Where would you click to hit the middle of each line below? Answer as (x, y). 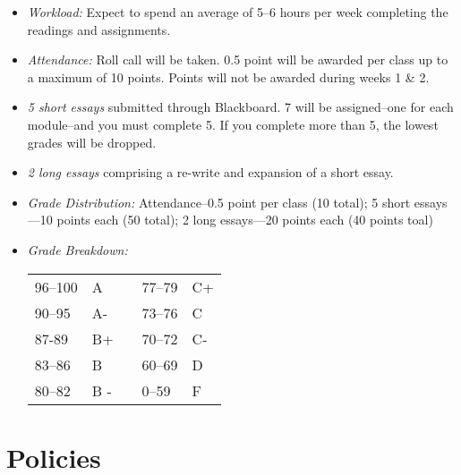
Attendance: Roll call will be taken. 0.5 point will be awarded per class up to (238, 59)
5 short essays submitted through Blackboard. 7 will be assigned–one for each (240, 107)
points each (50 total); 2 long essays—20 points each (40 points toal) (245, 220)
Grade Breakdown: (77, 249)
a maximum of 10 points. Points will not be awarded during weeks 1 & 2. (228, 76)
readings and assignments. (99, 29)
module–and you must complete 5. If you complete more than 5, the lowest (233, 124)
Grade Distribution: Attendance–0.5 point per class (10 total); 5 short (219, 202)
